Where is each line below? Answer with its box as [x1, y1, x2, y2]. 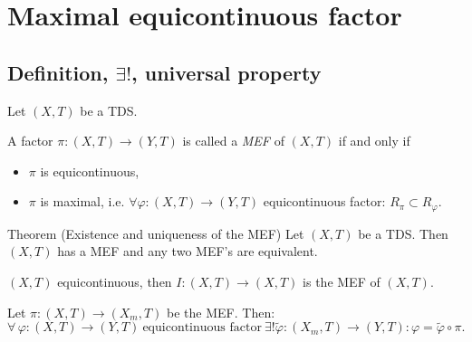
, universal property [130, 58, 322, 86]
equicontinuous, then [57, 272, 172, 290]
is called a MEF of [182, 131, 284, 150]
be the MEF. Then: [167, 302, 275, 321]
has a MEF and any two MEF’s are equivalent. [57, 242, 318, 261]
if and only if [338, 131, 410, 150]
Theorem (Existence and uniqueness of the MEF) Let [7, 223, 304, 242]
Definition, [7, 58, 109, 86]
